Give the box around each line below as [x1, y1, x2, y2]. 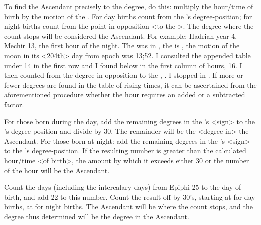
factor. [4, 99, 24, 109]
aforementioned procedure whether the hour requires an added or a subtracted [4, 89, 245, 100]
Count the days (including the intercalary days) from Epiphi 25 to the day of [4, 182, 241, 192]
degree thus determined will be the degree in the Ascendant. [4, 211, 189, 221]
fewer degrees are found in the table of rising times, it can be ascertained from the [4, 79, 257, 90]
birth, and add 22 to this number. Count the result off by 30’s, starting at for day [4, 191, 255, 202]
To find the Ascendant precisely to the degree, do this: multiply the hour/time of [4, 1, 253, 11]
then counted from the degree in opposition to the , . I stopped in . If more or [4, 70, 243, 80]
